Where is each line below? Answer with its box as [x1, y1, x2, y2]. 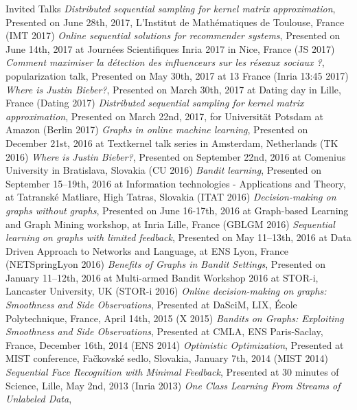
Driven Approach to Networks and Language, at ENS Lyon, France [5, 243, 288, 258]
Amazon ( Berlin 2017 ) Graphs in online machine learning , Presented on [5, 122, 308, 137]
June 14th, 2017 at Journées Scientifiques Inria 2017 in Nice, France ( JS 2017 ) [5, 41, 335, 56]
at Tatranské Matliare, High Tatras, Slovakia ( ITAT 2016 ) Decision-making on [5, 190, 336, 204]
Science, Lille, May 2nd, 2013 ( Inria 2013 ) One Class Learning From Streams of [5, 378, 341, 392]
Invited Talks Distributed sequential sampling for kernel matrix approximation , [5, 1, 336, 15]
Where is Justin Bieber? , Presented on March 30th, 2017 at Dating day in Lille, [5, 82, 341, 96]
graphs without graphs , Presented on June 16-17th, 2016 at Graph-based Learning [5, 203, 349, 217]
